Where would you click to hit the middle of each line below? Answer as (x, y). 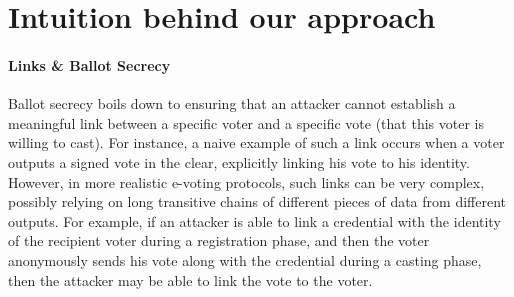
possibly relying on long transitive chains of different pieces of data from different (257, 201)
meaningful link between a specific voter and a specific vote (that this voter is (246, 122)
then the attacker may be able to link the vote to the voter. (190, 279)
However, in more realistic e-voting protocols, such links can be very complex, (246, 181)
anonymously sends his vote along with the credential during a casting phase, (245, 259)
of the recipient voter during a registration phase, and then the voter (219, 240)
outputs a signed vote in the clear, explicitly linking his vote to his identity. (239, 161)
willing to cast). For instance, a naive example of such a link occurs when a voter (256, 142)
